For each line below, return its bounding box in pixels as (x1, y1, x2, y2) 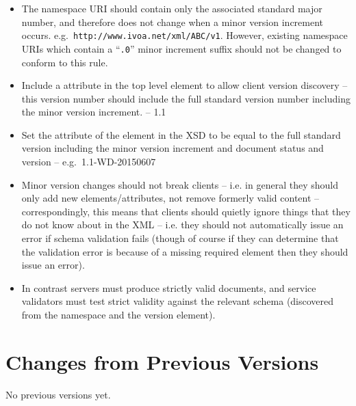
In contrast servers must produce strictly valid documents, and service (21, 280, 316, 295)
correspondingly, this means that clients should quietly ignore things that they (21, 204, 351, 218)
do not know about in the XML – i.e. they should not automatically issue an (21, 217, 344, 232)
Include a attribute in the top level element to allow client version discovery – (21, 78, 348, 92)
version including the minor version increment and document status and (21, 141, 324, 155)
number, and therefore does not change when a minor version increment (21, 14, 324, 29)
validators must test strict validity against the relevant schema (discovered (21, 294, 334, 308)
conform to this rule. (21, 55, 108, 69)
